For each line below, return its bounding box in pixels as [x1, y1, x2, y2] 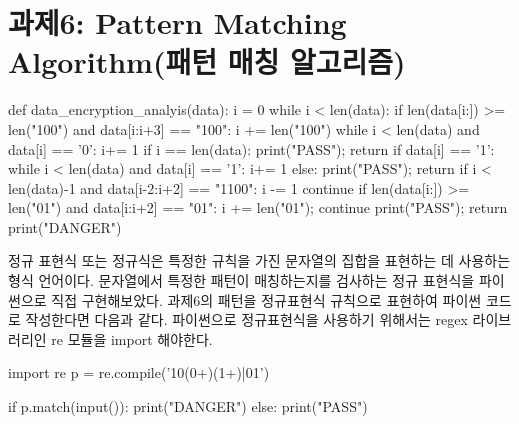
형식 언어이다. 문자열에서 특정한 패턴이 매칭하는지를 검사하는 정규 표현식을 [8, 270, 475, 291]
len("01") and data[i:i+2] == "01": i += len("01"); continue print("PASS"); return [8, 197, 508, 218]
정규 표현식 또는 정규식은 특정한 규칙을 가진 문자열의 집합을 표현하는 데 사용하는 [8, 250, 511, 271]
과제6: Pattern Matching [8, 2, 347, 43]
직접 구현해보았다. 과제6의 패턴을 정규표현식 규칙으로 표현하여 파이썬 [51, 289, 482, 310]
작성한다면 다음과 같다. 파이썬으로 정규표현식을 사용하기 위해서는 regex [25, 309, 468, 330]
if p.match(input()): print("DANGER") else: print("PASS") [8, 396, 368, 417]
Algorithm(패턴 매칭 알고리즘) [8, 41, 406, 82]
